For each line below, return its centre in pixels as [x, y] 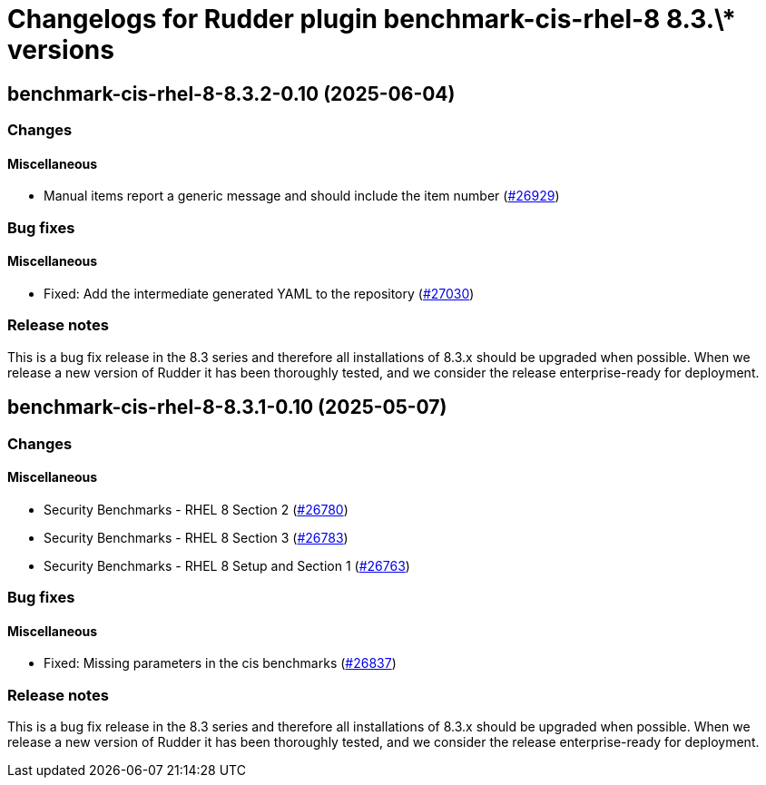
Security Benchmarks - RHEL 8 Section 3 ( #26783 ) [196, 537]
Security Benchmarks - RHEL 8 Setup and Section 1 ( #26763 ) [227, 565]
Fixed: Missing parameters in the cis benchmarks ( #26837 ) [220, 663]
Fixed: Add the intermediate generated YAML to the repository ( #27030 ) [259, 293]
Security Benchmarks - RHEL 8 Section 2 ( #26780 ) [196, 509]
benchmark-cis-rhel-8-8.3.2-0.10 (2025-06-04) [231, 93]
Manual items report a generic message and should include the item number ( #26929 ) [302, 196]
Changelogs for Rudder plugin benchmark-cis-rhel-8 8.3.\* [372, 19]
